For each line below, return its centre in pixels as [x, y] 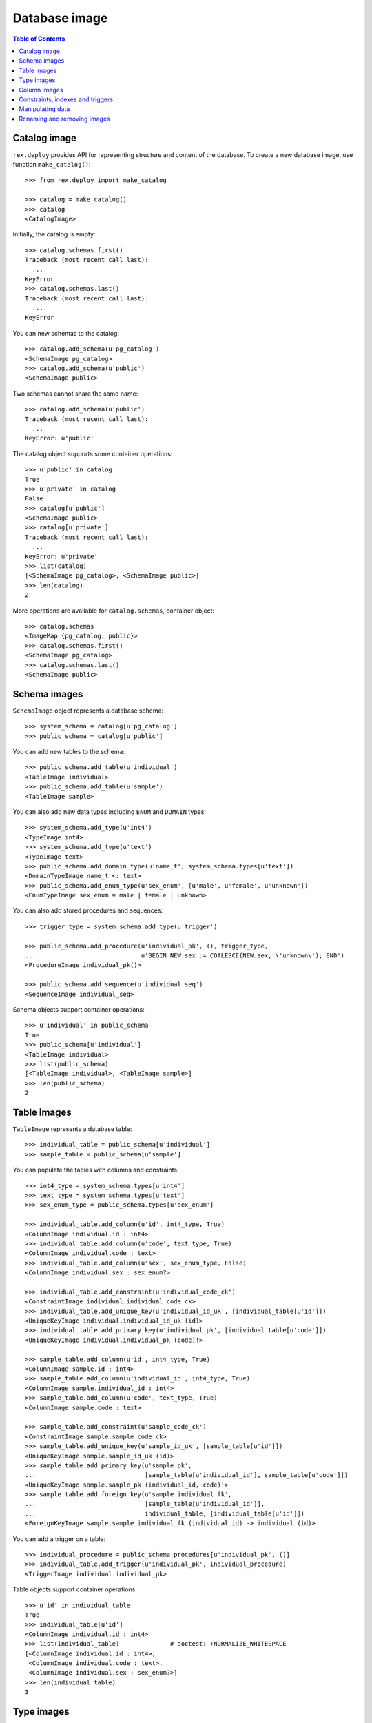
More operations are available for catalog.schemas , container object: [114, 611]
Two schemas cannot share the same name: [75, 394]
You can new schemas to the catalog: [66, 333]
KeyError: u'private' [61, 556]
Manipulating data [44, 109]
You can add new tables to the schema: [69, 752]
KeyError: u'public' [60, 438]
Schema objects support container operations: [79, 1009]
